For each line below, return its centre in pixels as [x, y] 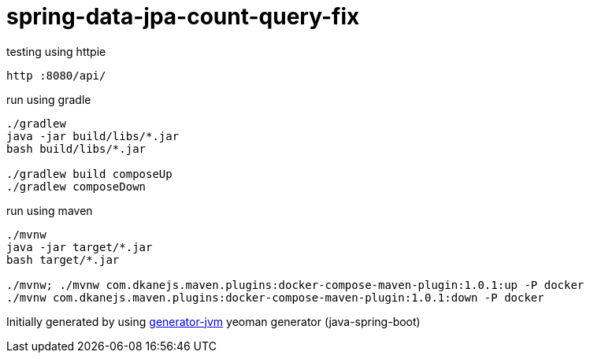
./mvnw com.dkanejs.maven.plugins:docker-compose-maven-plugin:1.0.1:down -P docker [275, 297]
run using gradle [49, 99]
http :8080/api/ [56, 75]
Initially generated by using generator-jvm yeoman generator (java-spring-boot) [213, 321]
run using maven [50, 210]
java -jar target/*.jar [80, 247]
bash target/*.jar [63, 259]
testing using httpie [56, 51]
